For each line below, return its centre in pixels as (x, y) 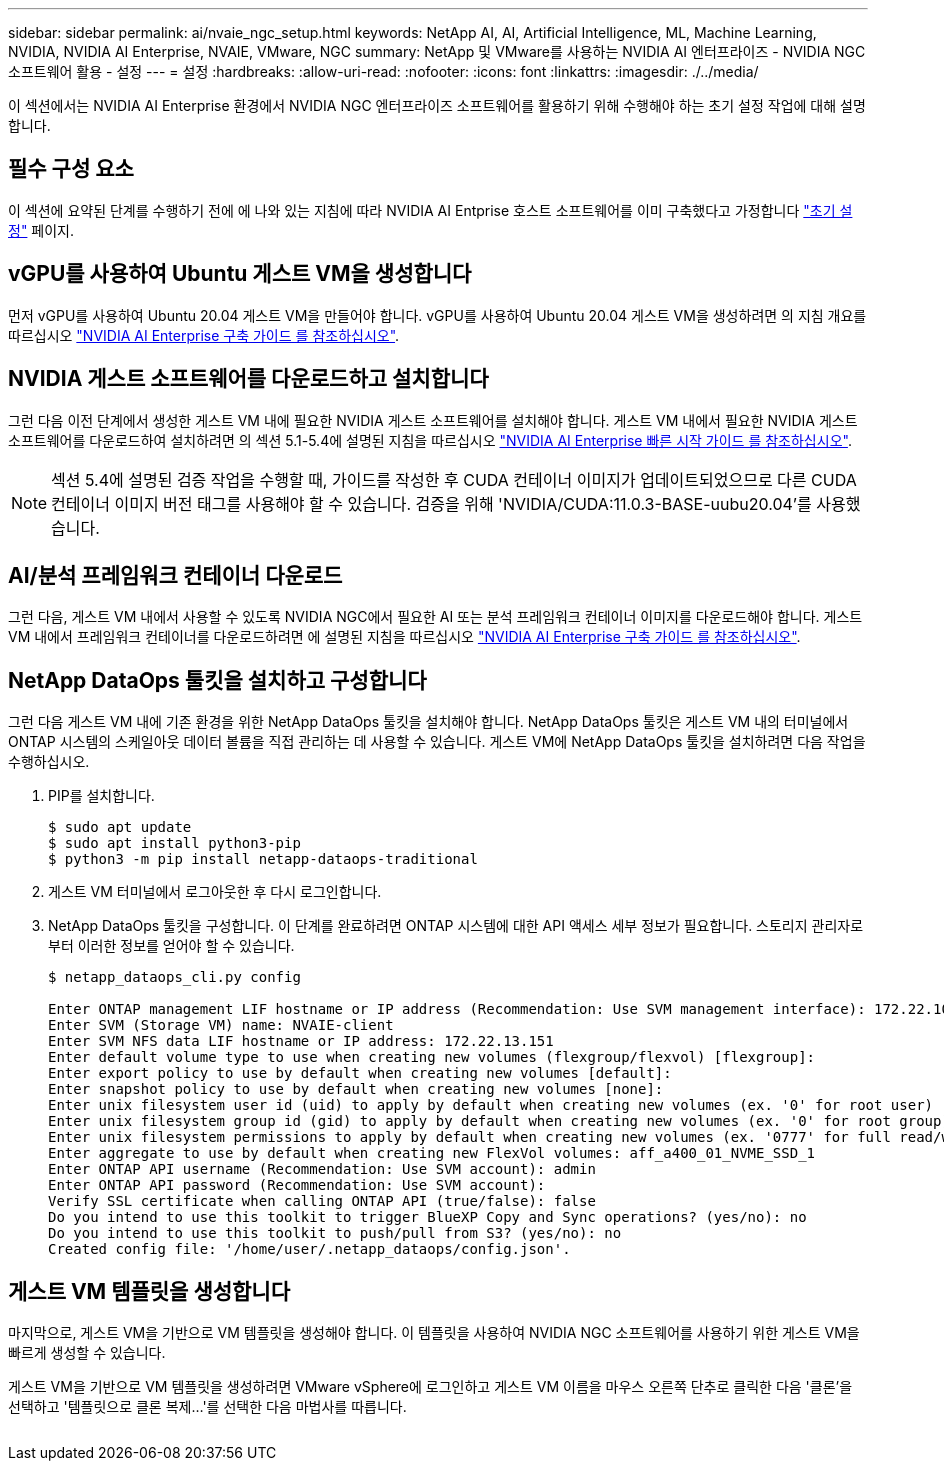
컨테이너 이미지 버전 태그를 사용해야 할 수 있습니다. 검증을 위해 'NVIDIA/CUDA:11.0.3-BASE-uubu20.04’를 (431, 503)
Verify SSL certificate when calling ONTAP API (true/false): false (322, 1201)
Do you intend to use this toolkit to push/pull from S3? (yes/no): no (335, 1233)
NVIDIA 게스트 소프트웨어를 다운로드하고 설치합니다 (248, 379)
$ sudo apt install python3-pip (174, 843)
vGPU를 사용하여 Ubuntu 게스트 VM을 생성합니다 (240, 274)
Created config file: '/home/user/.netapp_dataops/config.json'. (309, 1249)
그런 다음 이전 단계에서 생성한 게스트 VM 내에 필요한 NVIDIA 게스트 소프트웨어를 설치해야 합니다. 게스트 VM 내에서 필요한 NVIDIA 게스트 (433, 420)
